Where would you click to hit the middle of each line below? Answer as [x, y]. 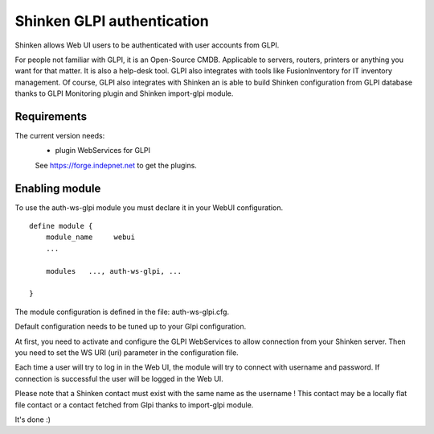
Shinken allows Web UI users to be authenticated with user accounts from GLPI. [147, 45]
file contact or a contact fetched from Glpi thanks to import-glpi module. [134, 405]
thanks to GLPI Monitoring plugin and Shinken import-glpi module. [124, 93]
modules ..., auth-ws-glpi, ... [114, 271]
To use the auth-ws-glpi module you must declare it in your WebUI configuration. [149, 207]
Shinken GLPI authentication [112, 21]
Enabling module [58, 188]
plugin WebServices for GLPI [103, 151]
